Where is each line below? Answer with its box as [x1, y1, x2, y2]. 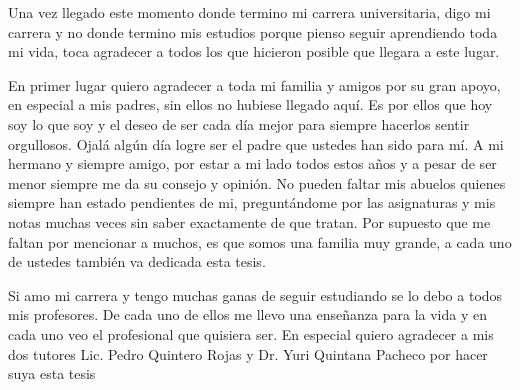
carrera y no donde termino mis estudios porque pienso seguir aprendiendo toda [8, 21, 498, 42]
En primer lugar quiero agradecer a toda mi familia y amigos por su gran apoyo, [8, 74, 501, 95]
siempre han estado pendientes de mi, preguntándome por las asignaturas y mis [8, 192, 496, 213]
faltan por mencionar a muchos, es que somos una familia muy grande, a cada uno [8, 231, 512, 252]
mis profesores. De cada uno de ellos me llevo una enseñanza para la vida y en [8, 304, 487, 325]
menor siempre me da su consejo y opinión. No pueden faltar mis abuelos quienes [8, 172, 506, 193]
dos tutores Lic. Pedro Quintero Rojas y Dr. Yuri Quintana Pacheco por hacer [8, 343, 488, 364]
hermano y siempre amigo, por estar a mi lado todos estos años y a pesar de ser [8, 153, 497, 174]
